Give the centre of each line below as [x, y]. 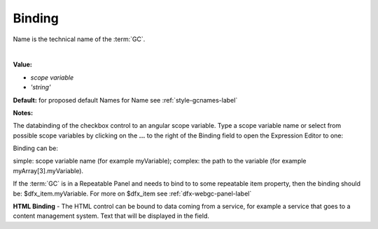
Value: [23, 65]
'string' [41, 87]
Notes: [23, 112]
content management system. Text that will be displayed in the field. [111, 216]
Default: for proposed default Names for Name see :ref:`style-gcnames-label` [125, 100]
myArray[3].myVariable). [48, 170]
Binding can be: [36, 148]
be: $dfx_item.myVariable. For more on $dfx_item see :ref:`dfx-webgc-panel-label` [132, 193]
